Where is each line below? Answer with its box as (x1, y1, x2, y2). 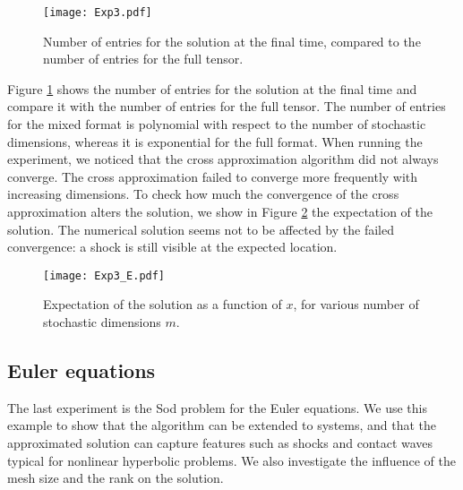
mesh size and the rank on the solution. (7, 469, 224, 487)
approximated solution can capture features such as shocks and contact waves (7, 434, 433, 452)
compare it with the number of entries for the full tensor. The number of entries (7, 97, 446, 116)
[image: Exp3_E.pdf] (43, 269, 166, 282)
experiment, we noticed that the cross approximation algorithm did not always (7, 150, 439, 168)
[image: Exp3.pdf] (43, 6, 152, 19)
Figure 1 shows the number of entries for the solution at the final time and (7, 79, 417, 98)
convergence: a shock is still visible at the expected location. (7, 237, 338, 256)
